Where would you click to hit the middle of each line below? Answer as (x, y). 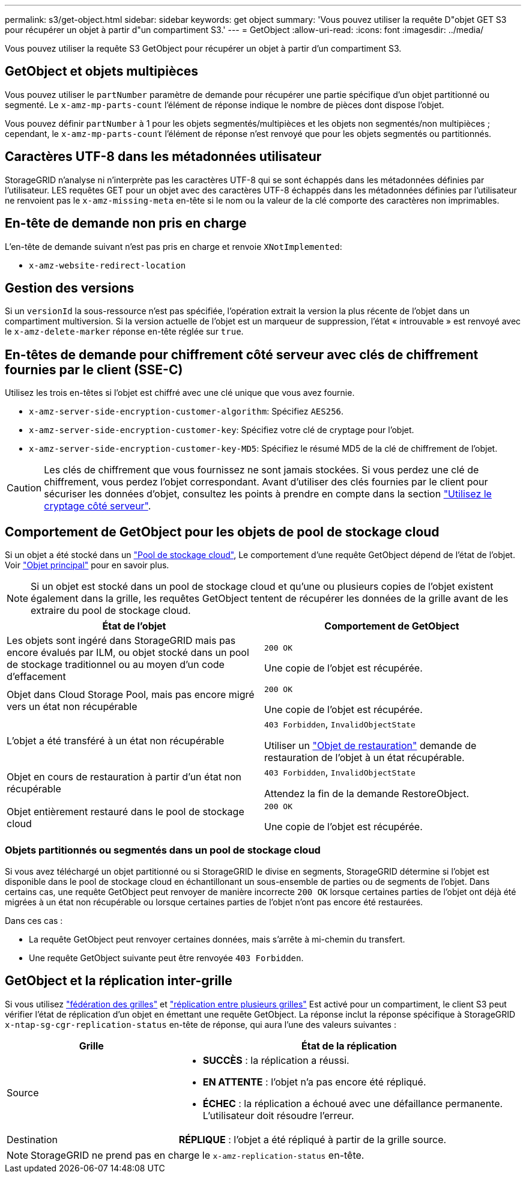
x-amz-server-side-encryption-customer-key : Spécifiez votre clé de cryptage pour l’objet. (222, 430)
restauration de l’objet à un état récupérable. (364, 758)
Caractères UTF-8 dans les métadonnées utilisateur (163, 157)
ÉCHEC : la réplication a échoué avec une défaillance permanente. (353, 1103)
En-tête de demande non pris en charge (126, 223)
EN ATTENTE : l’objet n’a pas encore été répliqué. (314, 1082)
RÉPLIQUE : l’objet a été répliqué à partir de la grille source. (313, 1139)
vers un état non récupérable (72, 706)
